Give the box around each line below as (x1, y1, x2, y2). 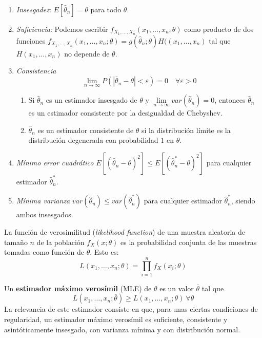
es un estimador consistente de (37, 124, 134, 135)
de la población (36, 236, 85, 247)
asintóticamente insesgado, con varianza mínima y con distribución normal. (4, 324, 240, 334)
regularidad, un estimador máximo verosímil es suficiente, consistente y (4, 314, 228, 325)
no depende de (64, 48, 110, 59)
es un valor (159, 283, 194, 293)
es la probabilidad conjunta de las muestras (120, 236, 257, 247)
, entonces (214, 95, 246, 105)
